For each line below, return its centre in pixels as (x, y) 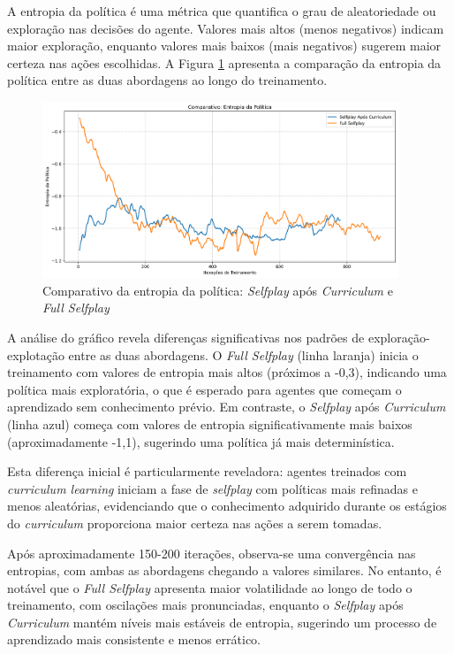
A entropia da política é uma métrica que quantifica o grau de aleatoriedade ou (222, 11)
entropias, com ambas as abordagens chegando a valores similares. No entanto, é (224, 570)
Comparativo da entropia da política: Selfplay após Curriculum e (218, 290)
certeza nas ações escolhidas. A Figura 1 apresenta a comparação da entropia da (224, 62)
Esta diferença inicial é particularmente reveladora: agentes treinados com (207, 471)
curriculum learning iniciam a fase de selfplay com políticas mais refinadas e (212, 488)
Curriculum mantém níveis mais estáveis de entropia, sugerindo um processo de (222, 622)
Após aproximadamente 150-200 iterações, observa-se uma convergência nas (212, 553)
